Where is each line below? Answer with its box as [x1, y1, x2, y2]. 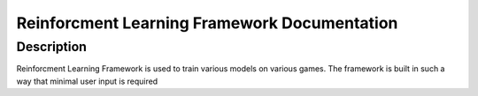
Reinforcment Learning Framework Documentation [16, 13, 398, 33]
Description [16, 39, 88, 55]
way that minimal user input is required [16, 76, 158, 86]
